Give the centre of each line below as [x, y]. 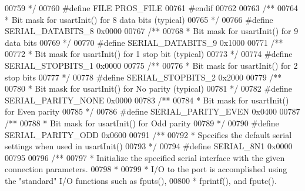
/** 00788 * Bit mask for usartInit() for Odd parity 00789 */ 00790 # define [142, 123]
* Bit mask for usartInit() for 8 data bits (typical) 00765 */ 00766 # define [139, 19]
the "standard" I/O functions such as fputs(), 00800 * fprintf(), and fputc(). [141, 180]
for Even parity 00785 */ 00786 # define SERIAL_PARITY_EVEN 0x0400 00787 [152, 111]
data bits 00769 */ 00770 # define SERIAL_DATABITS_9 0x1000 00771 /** [144, 42]
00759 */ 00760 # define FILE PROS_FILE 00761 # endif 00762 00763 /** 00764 [152, 8]
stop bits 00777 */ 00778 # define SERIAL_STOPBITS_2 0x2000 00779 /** [143, 77]
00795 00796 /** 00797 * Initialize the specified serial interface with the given [145, 157]
